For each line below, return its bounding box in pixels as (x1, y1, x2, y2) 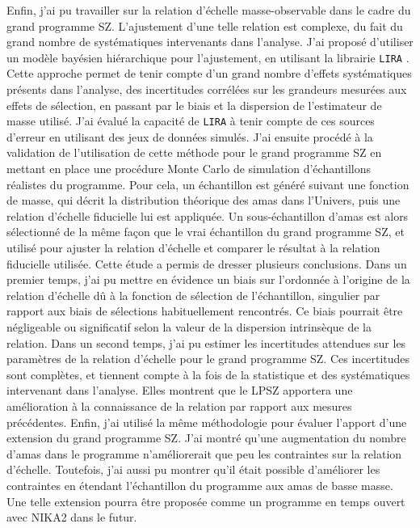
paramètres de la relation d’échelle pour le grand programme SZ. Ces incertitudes (6, 350, 410, 367)
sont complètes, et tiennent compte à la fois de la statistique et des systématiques (6, 365, 410, 382)
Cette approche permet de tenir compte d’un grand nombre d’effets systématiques (6, 65, 412, 82)
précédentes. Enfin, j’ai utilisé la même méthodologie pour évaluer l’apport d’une (6, 413, 407, 430)
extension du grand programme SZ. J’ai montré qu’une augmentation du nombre (6, 429, 406, 446)
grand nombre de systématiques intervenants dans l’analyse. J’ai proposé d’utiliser (6, 33, 414, 50)
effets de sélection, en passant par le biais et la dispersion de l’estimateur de (6, 96, 382, 113)
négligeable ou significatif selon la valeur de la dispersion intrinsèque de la (6, 319, 372, 335)
